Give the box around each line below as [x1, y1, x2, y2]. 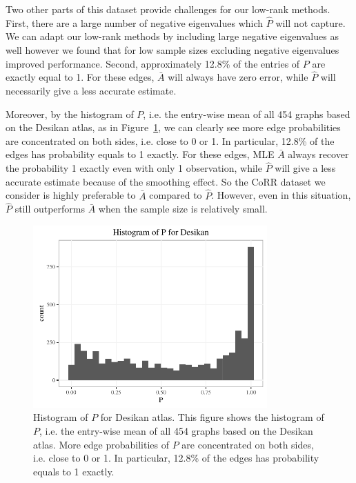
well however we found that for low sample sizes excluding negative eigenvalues [6, 43, 339, 57]
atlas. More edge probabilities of [33, 437, 170, 451]
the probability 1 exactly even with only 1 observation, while [6, 161, 262, 175]
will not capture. [275, 15, 346, 30]
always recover [288, 147, 349, 161]
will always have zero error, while [168, 70, 308, 84]
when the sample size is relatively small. [98, 201, 268, 216]
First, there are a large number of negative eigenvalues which [6, 15, 264, 30]
